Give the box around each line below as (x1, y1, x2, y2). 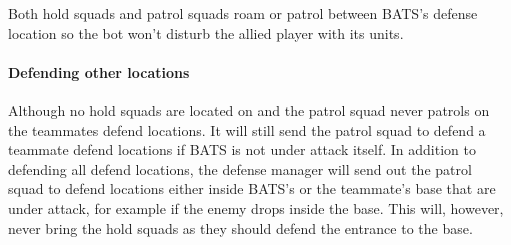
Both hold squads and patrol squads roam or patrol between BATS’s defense (8, 3, 478, 23)
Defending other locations (8, 61, 190, 82)
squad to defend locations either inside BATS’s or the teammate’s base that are (8, 178, 496, 199)
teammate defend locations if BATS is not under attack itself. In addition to (8, 139, 476, 160)
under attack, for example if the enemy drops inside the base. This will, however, (8, 197, 504, 218)
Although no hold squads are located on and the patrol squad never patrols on (8, 99, 490, 120)
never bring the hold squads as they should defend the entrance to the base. (8, 217, 473, 238)
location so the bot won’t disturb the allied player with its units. (8, 22, 404, 43)
